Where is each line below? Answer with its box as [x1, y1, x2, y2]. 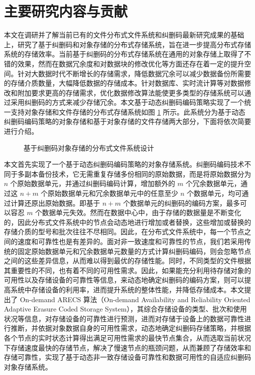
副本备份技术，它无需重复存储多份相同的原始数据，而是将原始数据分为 [24, 168, 251, 179]
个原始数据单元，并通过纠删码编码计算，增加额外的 [10, 178, 176, 188]
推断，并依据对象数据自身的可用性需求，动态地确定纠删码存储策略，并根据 [10, 323, 251, 333]
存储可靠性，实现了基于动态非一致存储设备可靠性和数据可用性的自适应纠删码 [4, 352, 251, 362]
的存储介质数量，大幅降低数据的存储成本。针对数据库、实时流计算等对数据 [4, 78, 244, 88]
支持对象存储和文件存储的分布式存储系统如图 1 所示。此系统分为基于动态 [10, 106, 246, 117]
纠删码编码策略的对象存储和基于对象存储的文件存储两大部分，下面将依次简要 [4, 116, 251, 126]
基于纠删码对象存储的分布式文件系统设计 [24, 142, 154, 153]
